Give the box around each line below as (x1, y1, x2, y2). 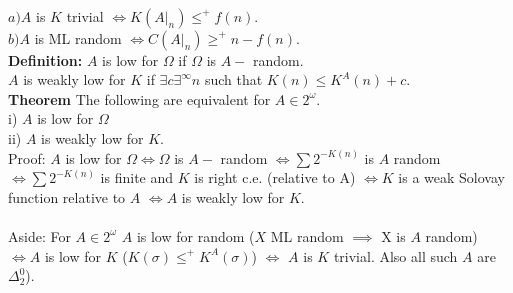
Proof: (8, 147, 46, 168)
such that (204, 69, 263, 90)
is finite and (100, 167, 174, 188)
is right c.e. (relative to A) (194, 167, 356, 188)
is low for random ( (136, 225, 255, 246)
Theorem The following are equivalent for (8, 88, 271, 109)
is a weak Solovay (398, 167, 505, 188)
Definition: (8, 49, 83, 70)
